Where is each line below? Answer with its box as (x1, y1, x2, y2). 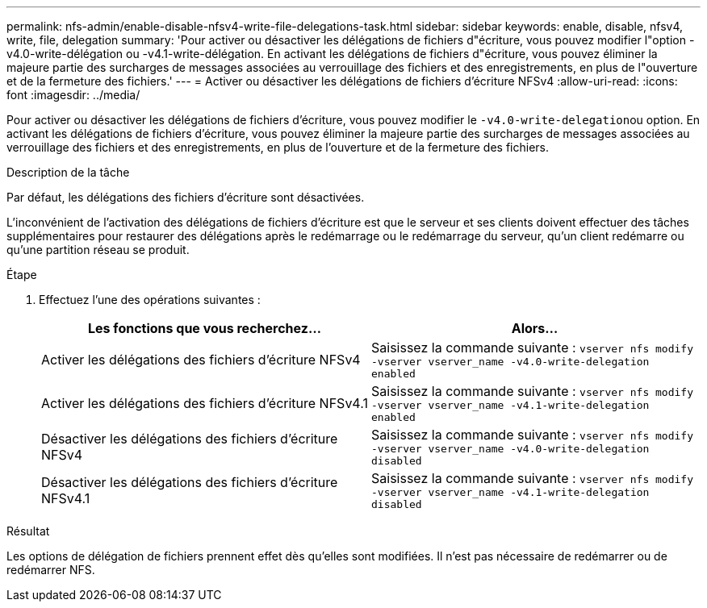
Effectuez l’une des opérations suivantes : (39, 293, 261, 306)
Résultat (6, 524, 50, 538)
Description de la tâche (6, 165, 130, 179)
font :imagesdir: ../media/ (6, 88, 140, 102)
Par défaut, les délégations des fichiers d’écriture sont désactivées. (6, 190, 365, 204)
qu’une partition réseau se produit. (6, 243, 190, 256)
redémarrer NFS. (6, 563, 95, 577)
